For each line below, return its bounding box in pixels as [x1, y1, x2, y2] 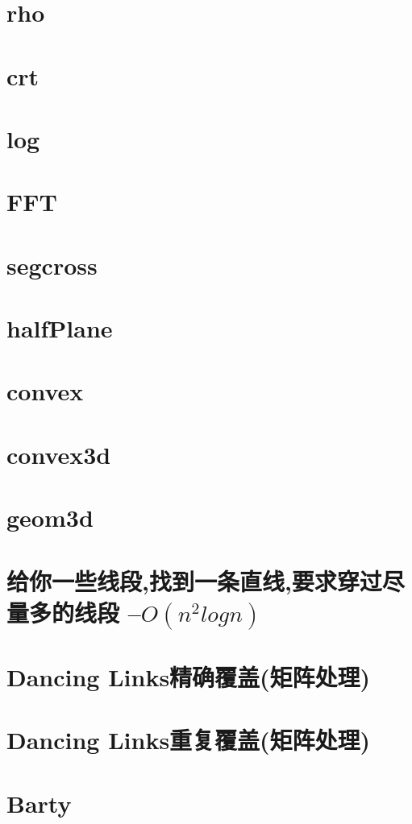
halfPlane [6, 312, 113, 345]
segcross [6, 248, 98, 281]
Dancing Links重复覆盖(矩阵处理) [6, 723, 371, 756]
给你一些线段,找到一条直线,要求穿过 [6, 564, 382, 597]
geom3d [6, 501, 94, 534]
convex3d [6, 437, 111, 470]
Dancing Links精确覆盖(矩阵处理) [6, 660, 371, 693]
